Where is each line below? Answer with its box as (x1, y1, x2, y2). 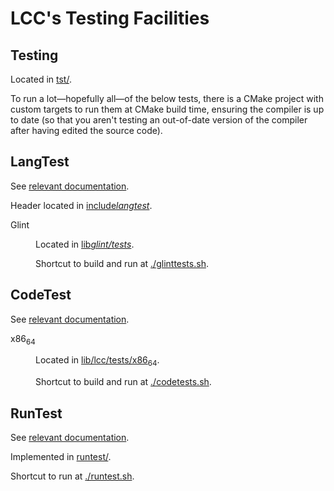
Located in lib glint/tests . (35, 238, 135, 250)
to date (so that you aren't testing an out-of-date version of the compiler (10, 114, 308, 126)
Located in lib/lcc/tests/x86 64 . (35, 354, 160, 369)
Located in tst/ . (10, 73, 72, 85)
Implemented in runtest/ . (10, 451, 112, 463)
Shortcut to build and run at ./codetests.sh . (35, 376, 212, 388)
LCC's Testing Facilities (10, 7, 210, 30)
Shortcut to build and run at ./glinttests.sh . (35, 257, 209, 269)
